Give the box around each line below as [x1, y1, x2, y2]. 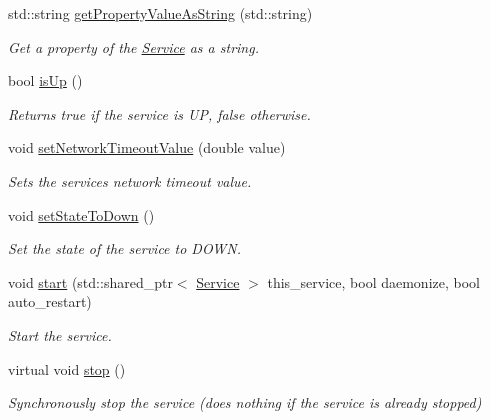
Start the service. [8, 324, 112, 345]
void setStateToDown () [8, 204, 155, 225]
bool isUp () [8, 70, 83, 91]
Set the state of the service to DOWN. [8, 238, 242, 259]
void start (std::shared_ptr [8, 271, 173, 292]
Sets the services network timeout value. [8, 170, 252, 191]
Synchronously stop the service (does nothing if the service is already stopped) [8, 392, 482, 413]
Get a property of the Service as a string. [8, 36, 259, 57]
